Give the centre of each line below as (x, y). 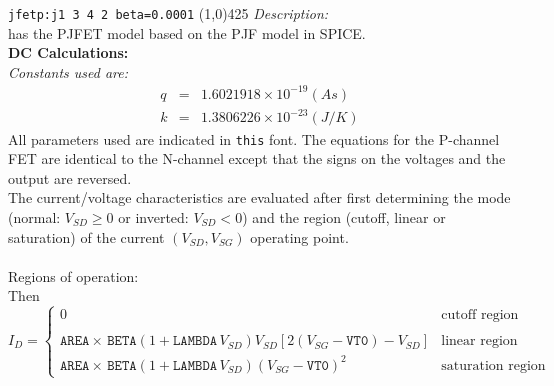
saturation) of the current (86, 236)
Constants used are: (68, 71)
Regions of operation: (73, 275)
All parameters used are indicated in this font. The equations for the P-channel (254, 138)
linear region (479, 341)
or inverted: (153, 216)
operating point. (299, 236)
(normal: (34, 216)
